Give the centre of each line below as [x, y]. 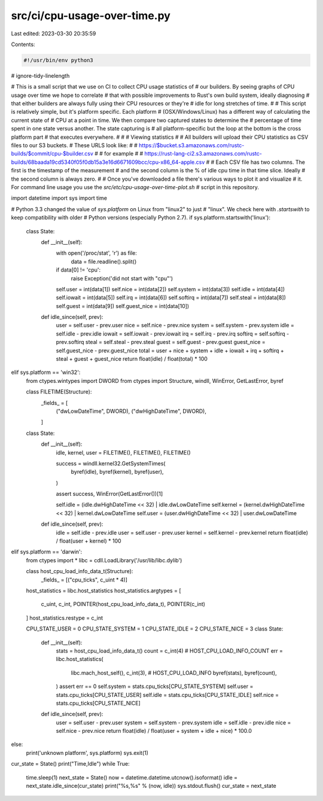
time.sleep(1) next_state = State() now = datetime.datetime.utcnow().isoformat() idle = [132, 777]
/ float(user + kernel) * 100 [89, 541]
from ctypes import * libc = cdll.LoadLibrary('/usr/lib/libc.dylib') [104, 560]
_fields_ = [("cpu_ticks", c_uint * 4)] [84, 580]
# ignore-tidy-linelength [40, 75]
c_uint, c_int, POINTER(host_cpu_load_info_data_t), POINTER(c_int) [123, 604]
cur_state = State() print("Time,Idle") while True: [70, 764]
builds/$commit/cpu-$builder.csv [52, 154]
